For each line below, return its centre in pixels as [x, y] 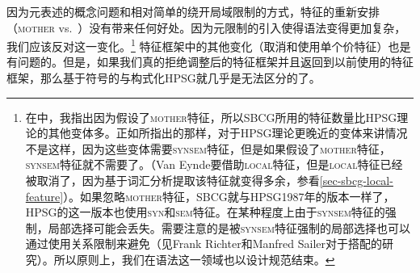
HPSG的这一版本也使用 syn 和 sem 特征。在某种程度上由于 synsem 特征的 [205, 212]
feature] [44, 196]
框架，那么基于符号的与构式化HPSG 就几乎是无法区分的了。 [164, 78]
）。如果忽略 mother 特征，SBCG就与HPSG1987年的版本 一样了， [229, 196]
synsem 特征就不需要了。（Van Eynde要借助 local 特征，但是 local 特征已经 [214, 164]
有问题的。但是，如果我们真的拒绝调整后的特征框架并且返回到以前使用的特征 [210, 62]
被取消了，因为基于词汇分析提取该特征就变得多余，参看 [172, 180]
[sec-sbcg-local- [356, 180]
